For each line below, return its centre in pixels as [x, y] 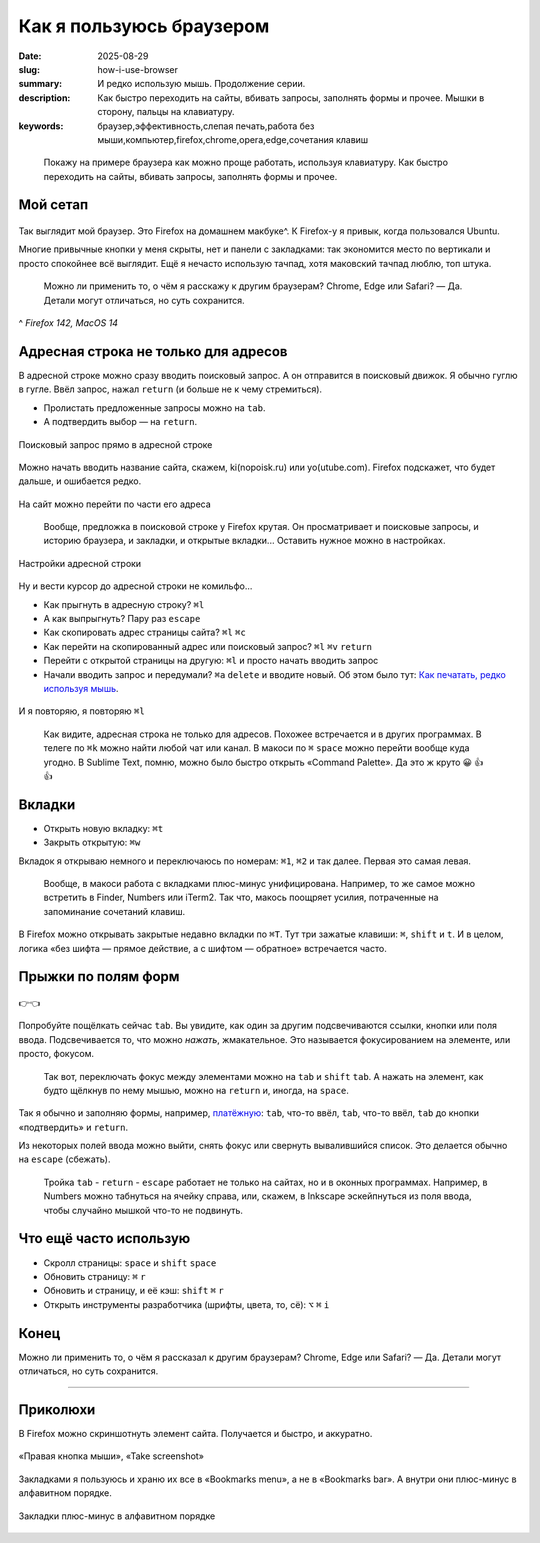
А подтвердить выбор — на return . [120, 422]
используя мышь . [81, 688]
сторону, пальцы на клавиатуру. [166, 112]
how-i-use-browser [138, 69]
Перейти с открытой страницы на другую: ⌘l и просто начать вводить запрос [211, 661]
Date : [30, 56]
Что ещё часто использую [104, 1238]
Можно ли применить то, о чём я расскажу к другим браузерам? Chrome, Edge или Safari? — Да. [253, 286]
